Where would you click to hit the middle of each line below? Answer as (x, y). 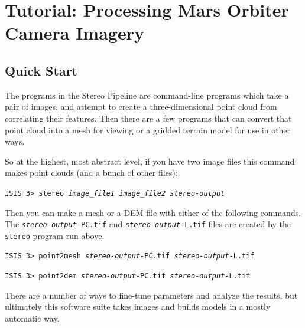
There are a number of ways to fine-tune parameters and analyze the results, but (151, 295)
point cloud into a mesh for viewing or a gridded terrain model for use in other (148, 129)
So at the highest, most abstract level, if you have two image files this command (150, 161)
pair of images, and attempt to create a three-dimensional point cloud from (141, 106)
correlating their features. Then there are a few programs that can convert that (148, 118)
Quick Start (41, 70)
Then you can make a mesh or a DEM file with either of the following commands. (153, 212)
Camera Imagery (74, 33)
